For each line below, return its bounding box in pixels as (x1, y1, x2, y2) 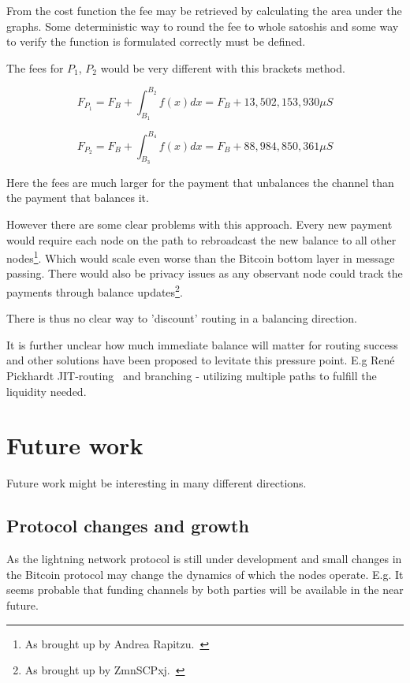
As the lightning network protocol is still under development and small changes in (6, 551, 402, 567)
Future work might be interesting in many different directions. (6, 475, 307, 491)
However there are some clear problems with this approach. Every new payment (6, 215, 393, 232)
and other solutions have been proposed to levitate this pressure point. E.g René (6, 352, 395, 368)
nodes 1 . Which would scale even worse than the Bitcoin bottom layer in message (6, 248, 395, 266)
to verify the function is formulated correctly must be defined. (6, 33, 306, 50)
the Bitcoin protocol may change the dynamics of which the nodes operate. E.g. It (6, 565, 404, 582)
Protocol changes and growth (6, 513, 249, 538)
